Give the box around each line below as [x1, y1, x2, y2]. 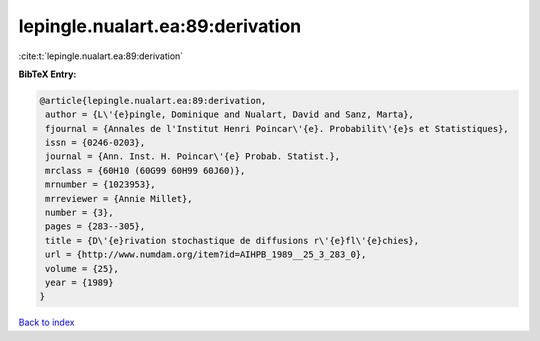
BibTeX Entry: [18, 68, 77, 80]
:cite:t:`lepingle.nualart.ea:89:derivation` [18, 50, 184, 62]
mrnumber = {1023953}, [45, 179, 157, 190]
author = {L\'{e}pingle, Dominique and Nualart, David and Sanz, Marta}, [45, 109, 415, 120]
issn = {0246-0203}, [45, 137, 146, 149]
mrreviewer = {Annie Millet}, [45, 193, 194, 204]
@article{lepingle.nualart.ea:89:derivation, [39, 95, 267, 106]
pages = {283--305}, [45, 221, 146, 232]
